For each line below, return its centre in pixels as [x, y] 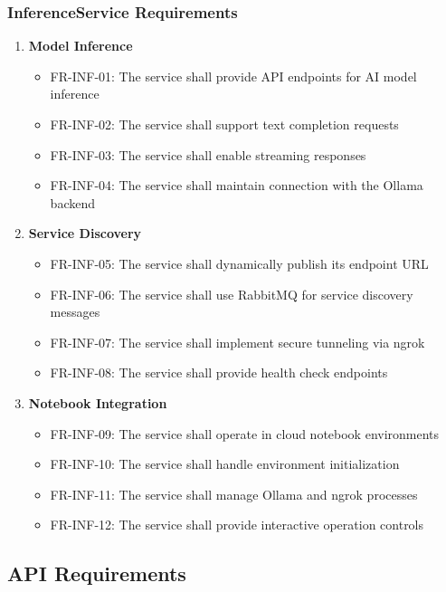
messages [75, 312]
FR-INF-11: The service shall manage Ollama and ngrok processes [234, 494]
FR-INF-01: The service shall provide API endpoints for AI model [233, 76]
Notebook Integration [98, 402]
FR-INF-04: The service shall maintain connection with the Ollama [237, 185]
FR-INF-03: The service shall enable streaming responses [208, 154]
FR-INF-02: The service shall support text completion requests [224, 124]
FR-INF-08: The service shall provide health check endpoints [219, 372]
